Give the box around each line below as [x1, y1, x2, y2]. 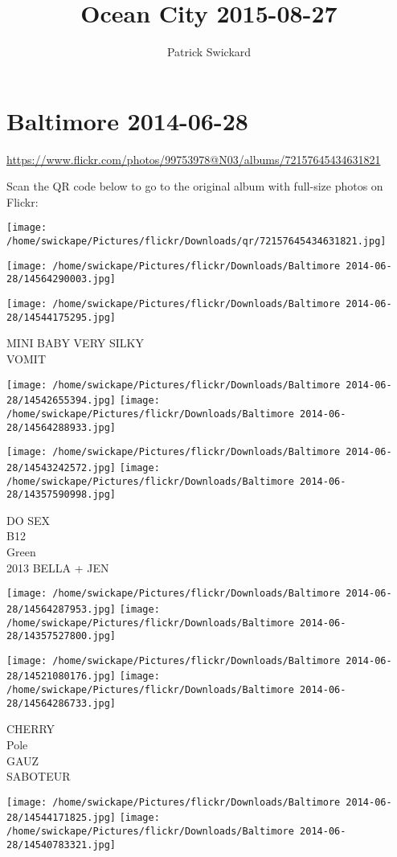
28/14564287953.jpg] [6, 603, 117, 615]
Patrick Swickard [166, 43, 252, 60]
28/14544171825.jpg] [6, 812, 117, 824]
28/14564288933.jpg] [6, 421, 117, 433]
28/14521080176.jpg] [6, 670, 117, 683]
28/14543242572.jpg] [6, 461, 117, 474]
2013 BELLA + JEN [6, 559, 109, 576]
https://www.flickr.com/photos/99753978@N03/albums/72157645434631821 [6, 150, 381, 167]
